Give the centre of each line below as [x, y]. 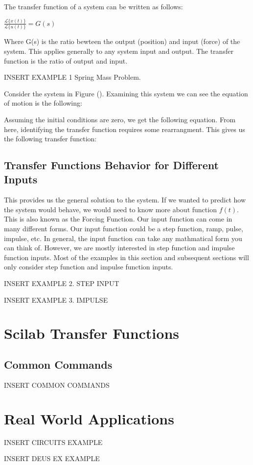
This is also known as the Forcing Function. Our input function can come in [118, 219]
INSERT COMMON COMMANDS [57, 385]
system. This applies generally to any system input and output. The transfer [119, 51]
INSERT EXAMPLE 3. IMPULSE [56, 299]
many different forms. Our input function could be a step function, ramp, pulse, [124, 229]
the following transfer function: [50, 139]
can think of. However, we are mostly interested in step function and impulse [119, 248]
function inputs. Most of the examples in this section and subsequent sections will [126, 257]
